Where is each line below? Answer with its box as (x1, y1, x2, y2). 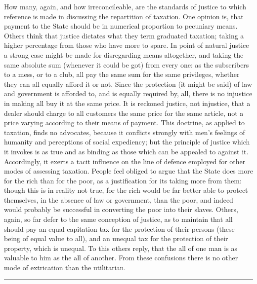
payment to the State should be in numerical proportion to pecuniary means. (4, 21, 238, 31)
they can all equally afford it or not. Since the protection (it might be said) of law (4, 78, 252, 89)
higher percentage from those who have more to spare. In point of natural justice (4, 40, 249, 50)
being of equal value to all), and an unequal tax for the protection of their (4, 233, 228, 244)
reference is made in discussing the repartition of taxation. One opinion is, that (4, 11, 244, 21)
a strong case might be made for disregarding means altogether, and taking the (4, 49, 244, 60)
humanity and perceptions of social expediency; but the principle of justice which (4, 137, 250, 147)
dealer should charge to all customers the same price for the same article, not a (4, 107, 244, 118)
